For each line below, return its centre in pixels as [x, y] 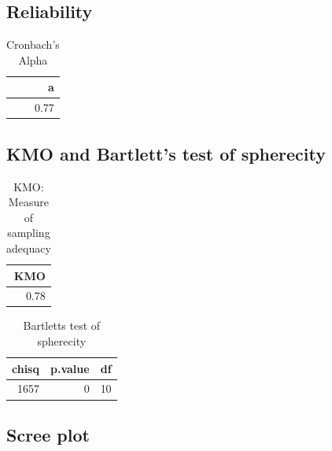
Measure [28, 202]
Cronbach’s [33, 44]
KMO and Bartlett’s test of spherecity [166, 153]
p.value [70, 368]
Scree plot [48, 434]
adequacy [29, 248]
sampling [29, 233]
